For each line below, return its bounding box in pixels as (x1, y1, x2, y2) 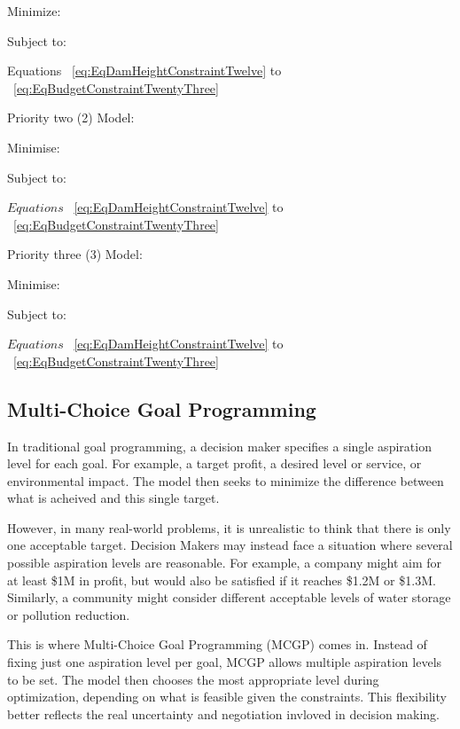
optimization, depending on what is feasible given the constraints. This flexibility (7, 687, 447, 706)
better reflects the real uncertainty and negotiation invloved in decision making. (7, 704, 440, 723)
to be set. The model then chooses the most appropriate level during (7, 670, 379, 688)
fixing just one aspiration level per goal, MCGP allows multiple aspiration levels (7, 653, 442, 671)
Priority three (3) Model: (7, 245, 143, 263)
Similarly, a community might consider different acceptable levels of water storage (7, 588, 451, 607)
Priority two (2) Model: (7, 108, 135, 127)
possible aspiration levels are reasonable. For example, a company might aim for (7, 553, 441, 572)
